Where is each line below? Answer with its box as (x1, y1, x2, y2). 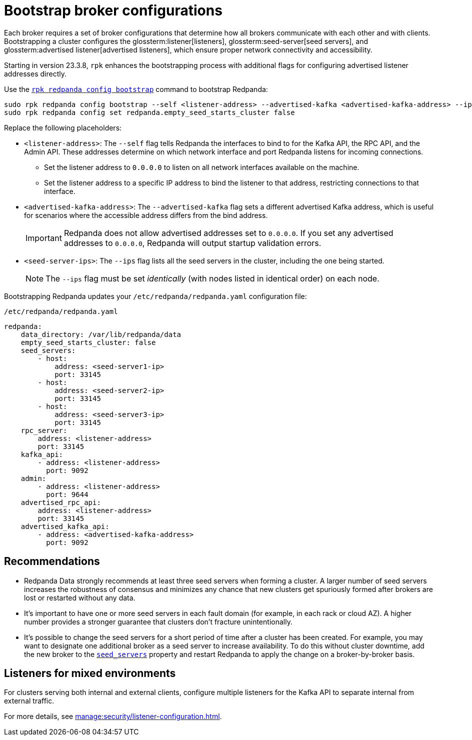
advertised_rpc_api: (20, 498, 101, 506)
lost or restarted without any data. (24, 593, 135, 602)
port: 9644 (46, 490, 88, 498)
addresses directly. (4, 69, 66, 78)
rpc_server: (20, 426, 67, 434)
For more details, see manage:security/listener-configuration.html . (4, 712, 222, 721)
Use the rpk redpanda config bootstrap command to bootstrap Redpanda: (4, 84, 268, 93)
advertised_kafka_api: (20, 522, 109, 530)
